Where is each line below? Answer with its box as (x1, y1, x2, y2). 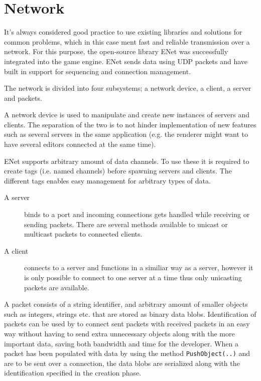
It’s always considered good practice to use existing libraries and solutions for (4, 27, 242, 37)
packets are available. (24, 282, 89, 292)
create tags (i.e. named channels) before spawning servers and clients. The (4, 165, 232, 176)
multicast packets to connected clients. (24, 229, 143, 239)
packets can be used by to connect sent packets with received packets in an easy (4, 318, 250, 329)
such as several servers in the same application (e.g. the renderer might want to (4, 129, 248, 139)
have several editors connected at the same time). (4, 139, 156, 149)
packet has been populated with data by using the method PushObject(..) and (4, 348, 250, 358)
